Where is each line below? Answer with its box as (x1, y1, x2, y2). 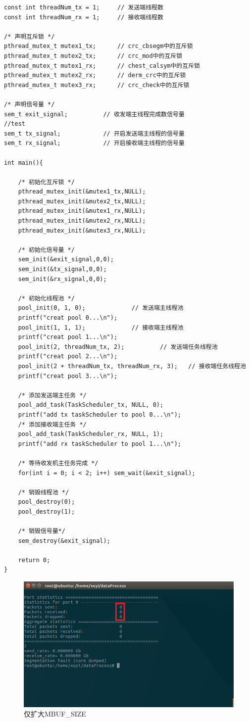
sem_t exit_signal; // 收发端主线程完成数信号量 (4, 110, 185, 118)
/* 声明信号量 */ (4, 100, 55, 108)
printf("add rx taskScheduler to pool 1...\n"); (18, 440, 181, 447)
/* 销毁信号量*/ (18, 528, 65, 535)
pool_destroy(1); (18, 508, 75, 515)
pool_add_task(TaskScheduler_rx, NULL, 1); (18, 431, 164, 438)
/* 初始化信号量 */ (18, 246, 75, 253)
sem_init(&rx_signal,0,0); (18, 275, 107, 283)
